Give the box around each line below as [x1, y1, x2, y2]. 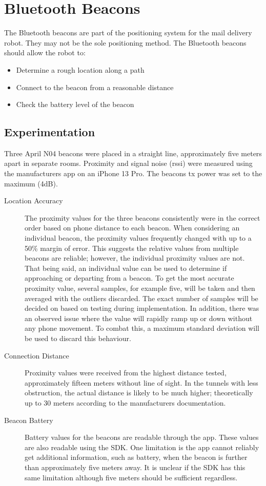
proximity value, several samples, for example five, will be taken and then [25, 283, 255, 293]
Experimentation [4, 124, 95, 140]
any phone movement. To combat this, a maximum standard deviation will [25, 323, 259, 333]
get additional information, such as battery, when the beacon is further [25, 452, 248, 462]
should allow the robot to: [4, 47, 86, 58]
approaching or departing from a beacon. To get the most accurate [25, 272, 234, 283]
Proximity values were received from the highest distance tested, [25, 367, 227, 378]
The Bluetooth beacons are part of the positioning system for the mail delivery [4, 27, 252, 38]
